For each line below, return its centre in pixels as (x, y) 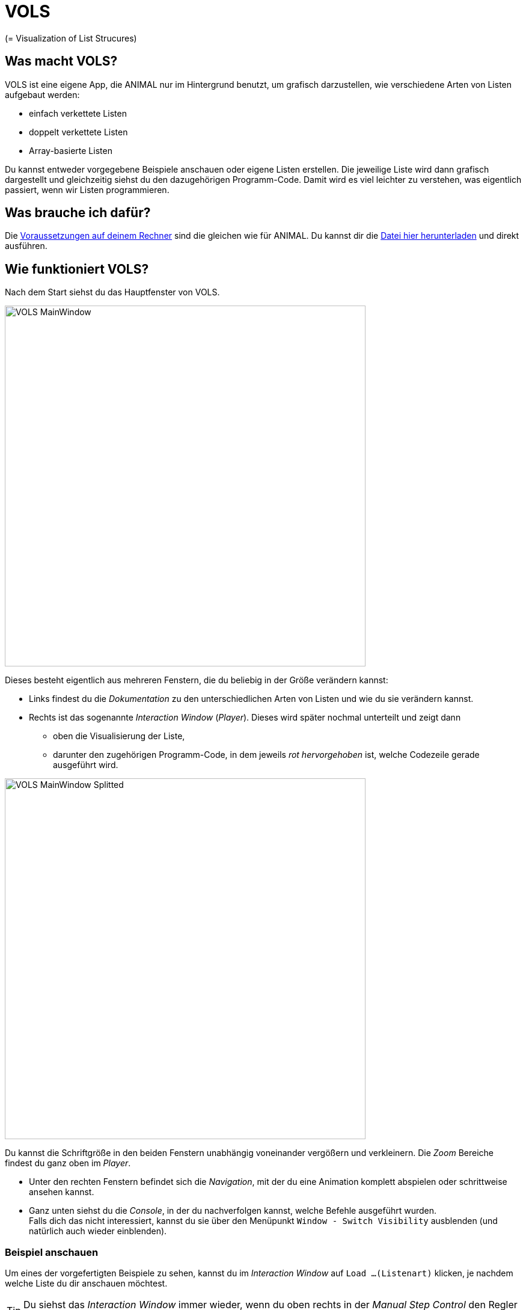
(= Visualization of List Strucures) (71, 38)
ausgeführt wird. (86, 765)
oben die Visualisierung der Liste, (119, 736)
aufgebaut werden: (42, 94)
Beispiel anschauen (52, 1252)
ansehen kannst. (62, 1192)
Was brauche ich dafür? (78, 213)
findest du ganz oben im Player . (68, 1163)
